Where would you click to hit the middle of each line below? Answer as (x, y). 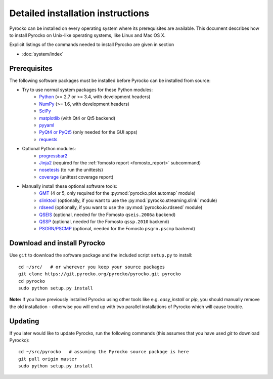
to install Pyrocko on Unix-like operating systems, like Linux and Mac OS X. (87, 35)
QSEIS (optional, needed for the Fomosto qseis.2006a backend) (107, 215)
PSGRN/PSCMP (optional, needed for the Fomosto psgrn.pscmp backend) (117, 229)
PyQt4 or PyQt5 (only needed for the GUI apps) (88, 132)
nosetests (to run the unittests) (71, 170)
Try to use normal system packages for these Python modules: (87, 90)
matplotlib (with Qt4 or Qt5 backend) (77, 118)
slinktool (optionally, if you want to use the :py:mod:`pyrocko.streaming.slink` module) (128, 200)
